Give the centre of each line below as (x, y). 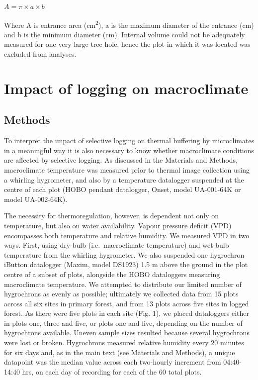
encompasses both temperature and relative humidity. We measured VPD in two (127, 235)
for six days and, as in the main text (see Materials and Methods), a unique (120, 352)
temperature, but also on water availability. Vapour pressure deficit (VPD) (118, 225)
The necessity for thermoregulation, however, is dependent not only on (112, 216)
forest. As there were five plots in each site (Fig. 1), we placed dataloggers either (127, 313)
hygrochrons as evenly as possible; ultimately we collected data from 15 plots (121, 294)
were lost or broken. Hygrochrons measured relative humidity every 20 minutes (124, 342)
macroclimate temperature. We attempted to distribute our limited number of (123, 284)
